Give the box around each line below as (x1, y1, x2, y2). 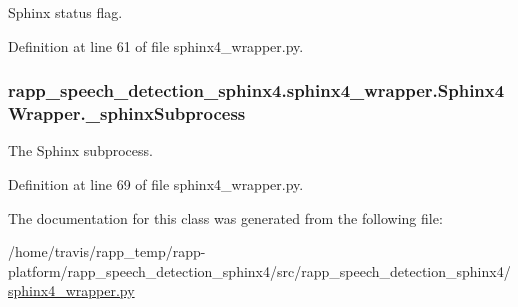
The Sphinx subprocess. (8, 140, 153, 161)
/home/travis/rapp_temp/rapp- (8, 241, 206, 262)
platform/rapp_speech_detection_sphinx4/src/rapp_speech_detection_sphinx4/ (8, 260, 511, 281)
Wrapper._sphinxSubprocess (8, 101, 246, 126)
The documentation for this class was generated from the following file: (8, 207, 443, 228)
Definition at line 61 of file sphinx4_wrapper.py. (8, 35, 304, 56)
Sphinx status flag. (8, 2, 123, 22)
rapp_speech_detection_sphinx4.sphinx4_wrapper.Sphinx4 (8, 78, 505, 103)
